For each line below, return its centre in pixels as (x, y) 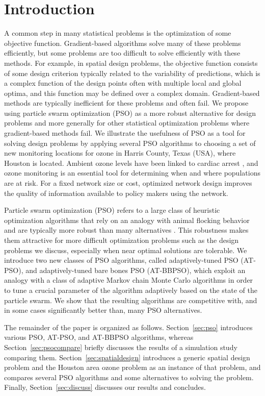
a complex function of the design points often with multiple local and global (123, 83)
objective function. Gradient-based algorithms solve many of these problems (123, 43)
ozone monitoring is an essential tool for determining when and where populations (132, 173)
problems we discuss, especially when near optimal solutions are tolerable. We (126, 250)
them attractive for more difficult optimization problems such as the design (122, 240)
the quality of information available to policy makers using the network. (116, 193)
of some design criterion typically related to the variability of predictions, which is (132, 73)
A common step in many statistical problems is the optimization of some (118, 33)
